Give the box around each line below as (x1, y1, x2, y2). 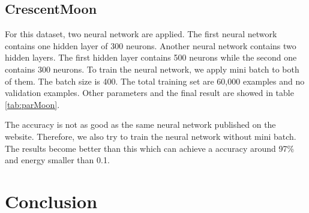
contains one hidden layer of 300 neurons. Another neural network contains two (5, 39, 296, 52)
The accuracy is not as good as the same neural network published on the (5, 118, 276, 131)
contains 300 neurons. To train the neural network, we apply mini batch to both (5, 62, 299, 75)
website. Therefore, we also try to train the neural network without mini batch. (5, 130, 296, 142)
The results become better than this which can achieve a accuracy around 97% (5, 142, 295, 154)
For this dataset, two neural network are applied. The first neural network (5, 28, 277, 40)
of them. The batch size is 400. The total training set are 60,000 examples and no (5, 74, 305, 87)
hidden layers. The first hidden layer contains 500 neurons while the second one (5, 51, 297, 64)
